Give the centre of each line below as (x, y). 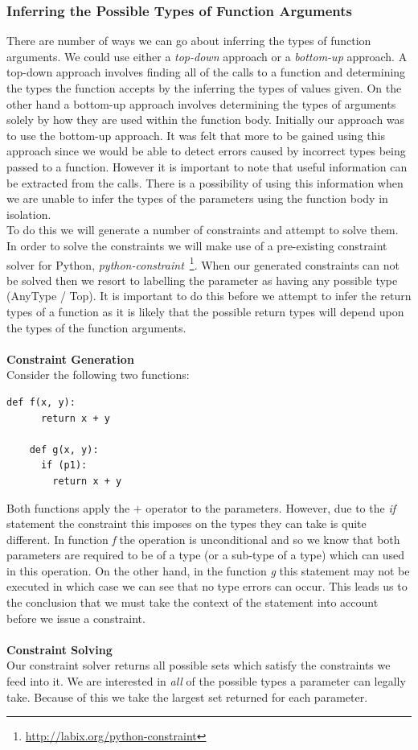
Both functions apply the (68, 507)
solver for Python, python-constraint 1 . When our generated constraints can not (203, 263)
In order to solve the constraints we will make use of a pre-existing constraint (197, 245)
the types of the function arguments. (96, 327)
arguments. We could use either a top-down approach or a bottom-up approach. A (207, 56)
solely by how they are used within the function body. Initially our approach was (206, 120)
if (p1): (64, 466)
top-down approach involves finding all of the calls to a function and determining (206, 72)
